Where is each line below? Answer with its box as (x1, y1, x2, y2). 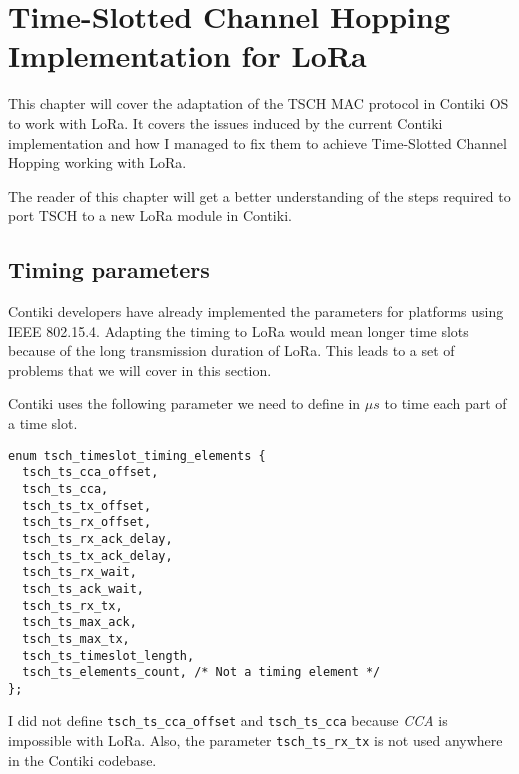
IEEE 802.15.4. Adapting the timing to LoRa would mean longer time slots (8, 320, 469, 341)
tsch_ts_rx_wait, (22, 565, 137, 580)
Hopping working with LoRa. (8, 152, 187, 173)
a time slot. (8, 413, 78, 434)
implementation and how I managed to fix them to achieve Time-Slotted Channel (8, 132, 507, 153)
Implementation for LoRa (8, 35, 367, 76)
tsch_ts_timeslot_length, (22, 648, 195, 663)
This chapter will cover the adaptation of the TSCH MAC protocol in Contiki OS (8, 93, 509, 114)
